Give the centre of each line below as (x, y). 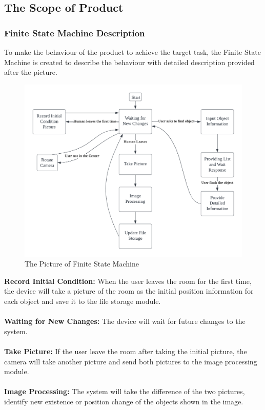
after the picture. (31, 72)
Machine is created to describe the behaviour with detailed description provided (129, 62)
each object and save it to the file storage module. (83, 301)
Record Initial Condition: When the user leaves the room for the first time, (128, 281)
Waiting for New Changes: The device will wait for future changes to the (125, 321)
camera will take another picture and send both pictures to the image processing (131, 361)
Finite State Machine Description (75, 33)
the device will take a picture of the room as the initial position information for (129, 291)
